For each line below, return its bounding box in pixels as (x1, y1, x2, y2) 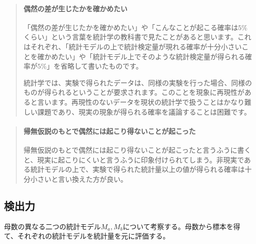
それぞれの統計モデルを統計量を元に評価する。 (17, 231, 170, 241)
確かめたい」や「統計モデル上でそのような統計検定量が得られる (37, 51, 245, 61)
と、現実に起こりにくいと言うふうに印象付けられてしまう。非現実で (23, 154, 244, 164)
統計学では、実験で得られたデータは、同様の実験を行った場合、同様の (23, 77, 252, 87)
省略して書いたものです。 (60, 61, 143, 71)
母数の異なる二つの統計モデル (4, 221, 101, 231)
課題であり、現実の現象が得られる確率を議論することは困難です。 (37, 106, 251, 117)
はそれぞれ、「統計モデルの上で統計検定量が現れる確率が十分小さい (23, 41, 242, 51)
